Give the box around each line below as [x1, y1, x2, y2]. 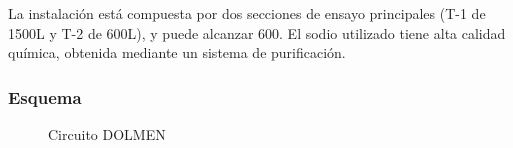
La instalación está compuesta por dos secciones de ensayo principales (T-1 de [8, 3, 486, 23]
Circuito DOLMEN [48, 124, 166, 144]
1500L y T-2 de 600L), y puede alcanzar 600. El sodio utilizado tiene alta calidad [8, 22, 506, 43]
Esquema [8, 84, 82, 109]
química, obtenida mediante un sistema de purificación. [8, 42, 346, 63]
